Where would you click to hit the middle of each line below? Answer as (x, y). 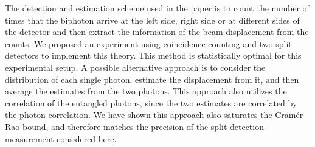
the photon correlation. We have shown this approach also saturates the (139, 115)
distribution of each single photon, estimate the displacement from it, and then (152, 79)
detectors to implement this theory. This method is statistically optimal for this (153, 55)
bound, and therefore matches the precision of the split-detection (143, 126)
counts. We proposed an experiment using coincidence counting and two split (148, 43)
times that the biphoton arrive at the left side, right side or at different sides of (152, 20)
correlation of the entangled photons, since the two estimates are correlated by (151, 103)
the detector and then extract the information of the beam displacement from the (157, 32)
